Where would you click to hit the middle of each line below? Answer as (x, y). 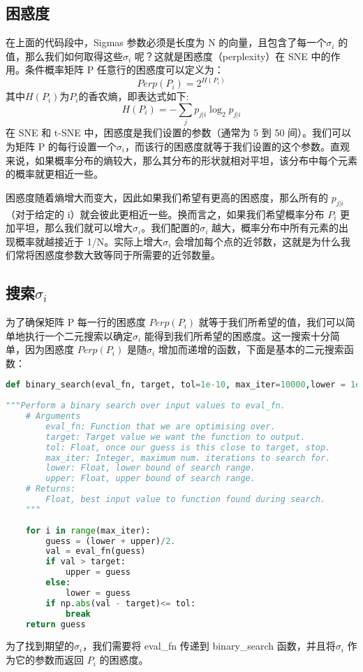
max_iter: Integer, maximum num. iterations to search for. (188, 458)
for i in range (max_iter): (88, 530)
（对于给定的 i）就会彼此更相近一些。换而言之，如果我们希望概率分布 (165, 214)
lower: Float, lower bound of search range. (150, 468)
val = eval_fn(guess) (96, 551)
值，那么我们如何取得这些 (64, 56)
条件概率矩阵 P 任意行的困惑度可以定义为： (124, 70)
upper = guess (98, 572)
